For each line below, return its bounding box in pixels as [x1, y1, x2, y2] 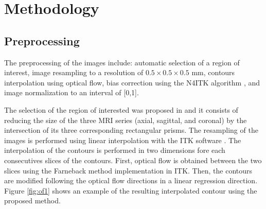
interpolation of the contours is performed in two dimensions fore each [4, 145, 225, 155]
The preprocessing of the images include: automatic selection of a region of [4, 57, 240, 67]
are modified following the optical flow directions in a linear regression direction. [4, 175, 258, 186]
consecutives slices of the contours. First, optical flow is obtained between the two [4, 154, 262, 165]
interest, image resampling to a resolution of [4, 67, 144, 78]
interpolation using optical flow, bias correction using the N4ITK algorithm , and [4, 77, 260, 88]
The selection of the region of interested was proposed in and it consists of [4, 104, 238, 115]
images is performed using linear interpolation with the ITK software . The [4, 134, 241, 145]
